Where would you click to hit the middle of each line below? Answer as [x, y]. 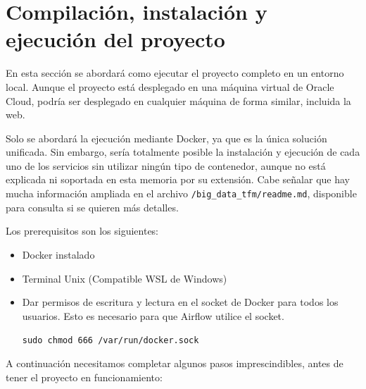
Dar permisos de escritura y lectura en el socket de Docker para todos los [180, 302]
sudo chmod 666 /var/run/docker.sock [111, 341]
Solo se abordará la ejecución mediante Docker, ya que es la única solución [166, 138]
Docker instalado [58, 254]
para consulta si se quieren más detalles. [92, 207]
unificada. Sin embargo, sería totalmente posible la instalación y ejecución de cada [183, 152]
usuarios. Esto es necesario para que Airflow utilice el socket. [153, 315]
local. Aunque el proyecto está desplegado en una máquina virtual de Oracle [170, 86]
